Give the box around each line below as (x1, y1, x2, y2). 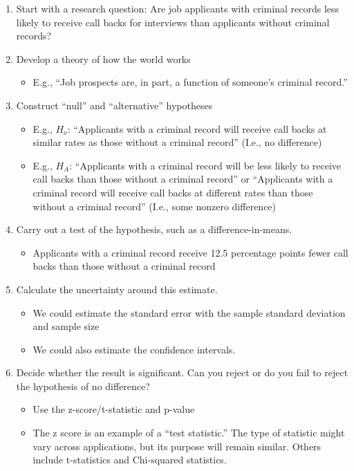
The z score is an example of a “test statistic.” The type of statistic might (32, 425, 345, 440)
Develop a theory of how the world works (16, 51, 191, 66)
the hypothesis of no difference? (16, 378, 150, 393)
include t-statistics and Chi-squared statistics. (32, 452, 227, 467)
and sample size (32, 319, 100, 333)
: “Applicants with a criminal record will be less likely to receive (69, 158, 341, 172)
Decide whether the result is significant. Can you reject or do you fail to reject (16, 365, 348, 380)
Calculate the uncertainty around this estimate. (16, 281, 218, 296)
